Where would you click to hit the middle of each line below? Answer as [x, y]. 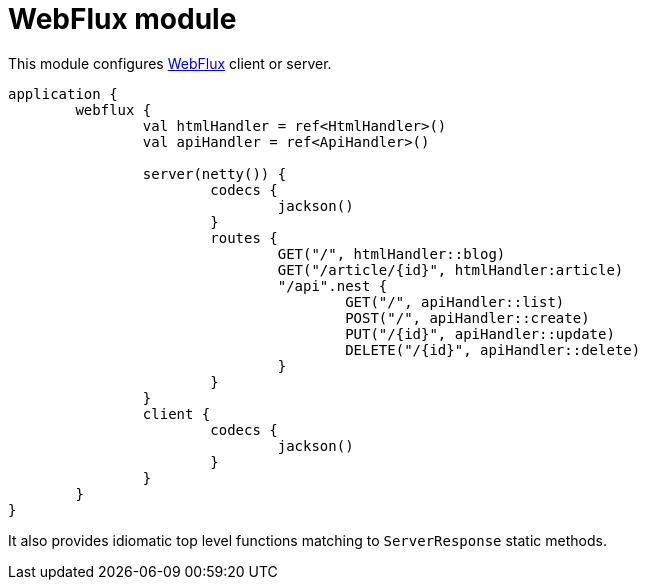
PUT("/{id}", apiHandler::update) [480, 333]
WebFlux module [122, 19]
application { [63, 93]
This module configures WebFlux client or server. [170, 63]
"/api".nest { [332, 285]
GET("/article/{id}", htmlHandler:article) [450, 269]
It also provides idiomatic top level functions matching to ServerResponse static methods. [307, 540]
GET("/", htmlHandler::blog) [391, 253]
